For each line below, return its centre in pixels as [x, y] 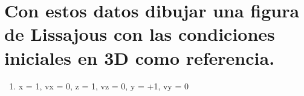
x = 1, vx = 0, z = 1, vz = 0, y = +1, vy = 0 [103, 86]
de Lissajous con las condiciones [140, 34]
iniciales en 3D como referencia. [140, 57]
